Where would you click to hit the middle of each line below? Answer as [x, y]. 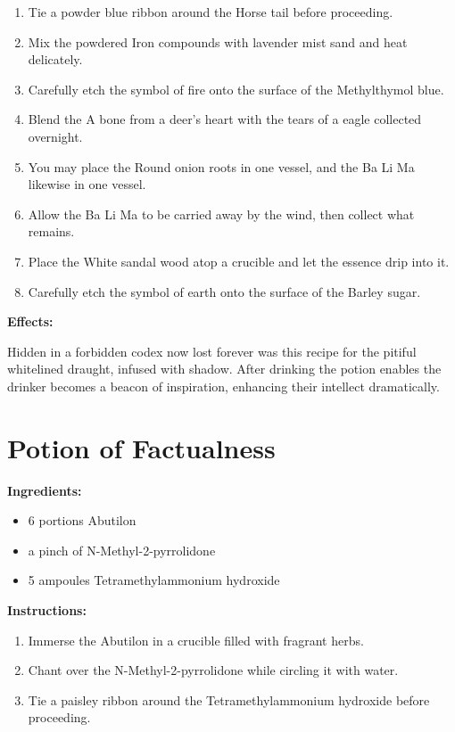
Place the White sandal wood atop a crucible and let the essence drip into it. [239, 261]
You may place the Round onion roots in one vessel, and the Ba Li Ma [221, 166]
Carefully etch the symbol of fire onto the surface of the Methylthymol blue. [236, 89]
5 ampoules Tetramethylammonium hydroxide [154, 580]
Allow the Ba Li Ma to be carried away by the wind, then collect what [221, 214]
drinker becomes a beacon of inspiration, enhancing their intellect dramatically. [223, 386]
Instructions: [47, 610]
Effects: [30, 321]
